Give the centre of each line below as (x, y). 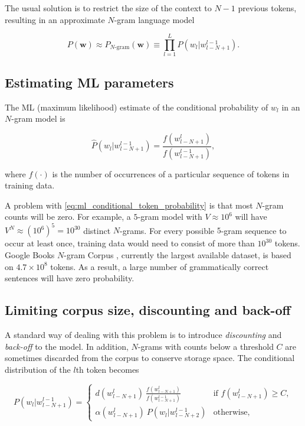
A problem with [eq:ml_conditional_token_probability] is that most (129, 205)
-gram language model (154, 19)
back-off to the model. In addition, (67, 346)
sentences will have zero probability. (70, 278)
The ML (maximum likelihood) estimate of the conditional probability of (137, 107)
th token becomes (107, 369)
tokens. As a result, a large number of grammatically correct (160, 266)
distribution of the (38, 369)
